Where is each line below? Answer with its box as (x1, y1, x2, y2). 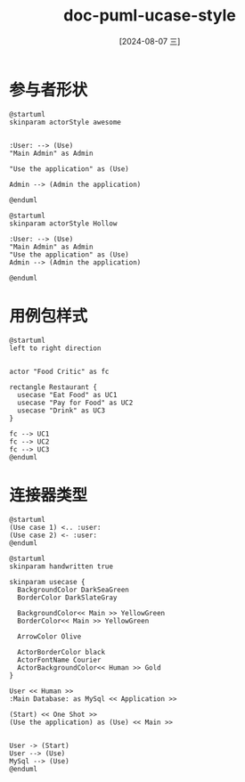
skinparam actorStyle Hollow (9, 219, 118, 228)
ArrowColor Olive (17, 631, 82, 641)
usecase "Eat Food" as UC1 (17, 390, 118, 399)
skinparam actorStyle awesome (9, 118, 122, 126)
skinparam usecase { (9, 577, 86, 586)
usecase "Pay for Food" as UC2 (17, 398, 134, 407)
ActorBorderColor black (17, 648, 105, 656)
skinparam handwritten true (9, 562, 114, 571)
